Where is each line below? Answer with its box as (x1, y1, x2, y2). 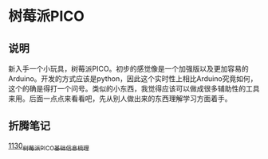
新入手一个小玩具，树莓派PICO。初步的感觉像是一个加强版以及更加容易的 (8, 64, 249, 73)
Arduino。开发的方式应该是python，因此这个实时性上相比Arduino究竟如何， (8, 74, 258, 83)
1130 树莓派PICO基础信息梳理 (8, 141, 89, 152)
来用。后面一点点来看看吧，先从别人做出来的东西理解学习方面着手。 (8, 94, 232, 103)
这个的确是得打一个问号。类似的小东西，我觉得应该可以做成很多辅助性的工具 (8, 84, 260, 93)
